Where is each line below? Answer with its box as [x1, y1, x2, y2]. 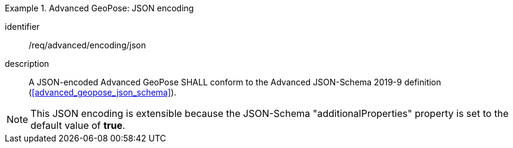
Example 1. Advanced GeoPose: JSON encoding [5, 3, 194, 13]
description [5, 58, 50, 69]
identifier [5, 21, 40, 32]
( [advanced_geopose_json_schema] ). [29, 87, 177, 97]
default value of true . [30, 119, 125, 131]
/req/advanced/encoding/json [29, 40, 146, 50]
